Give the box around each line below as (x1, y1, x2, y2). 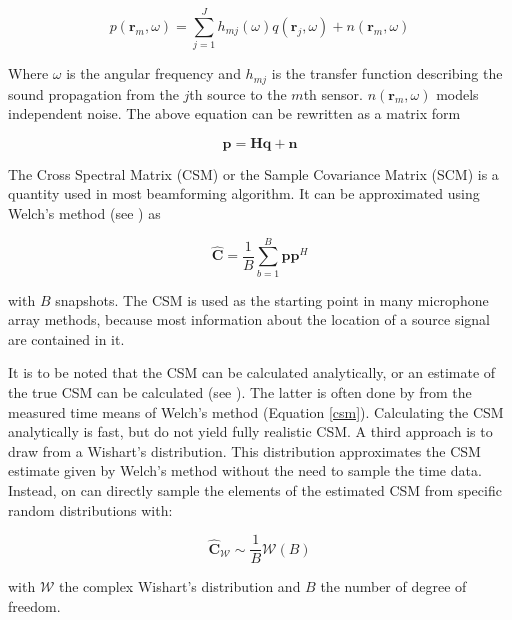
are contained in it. (8, 328, 125, 349)
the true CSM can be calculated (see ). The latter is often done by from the (8, 382, 472, 403)
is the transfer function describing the (271, 63, 503, 84)
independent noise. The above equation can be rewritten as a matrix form (8, 103, 461, 124)
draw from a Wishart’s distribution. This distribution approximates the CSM (8, 440, 481, 461)
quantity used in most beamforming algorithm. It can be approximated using (8, 183, 480, 204)
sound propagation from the (8, 83, 179, 104)
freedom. (8, 595, 61, 616)
